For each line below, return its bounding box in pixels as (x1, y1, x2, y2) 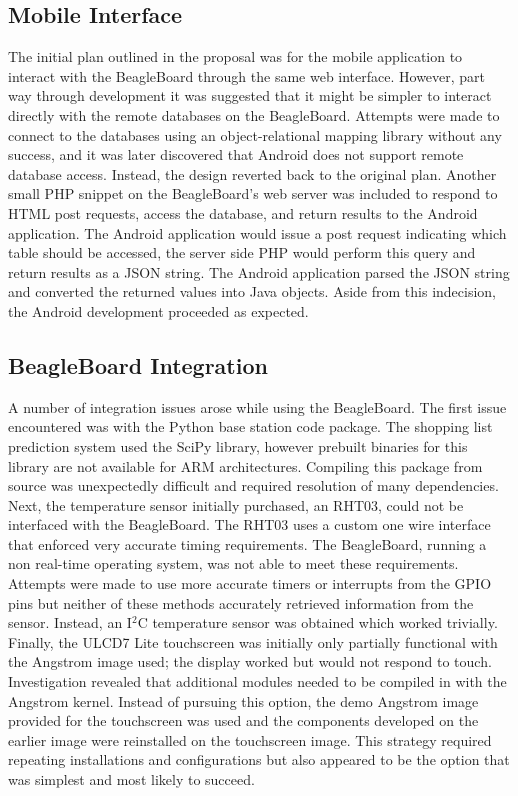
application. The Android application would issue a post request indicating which (8, 222, 507, 243)
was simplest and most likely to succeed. (8, 769, 255, 789)
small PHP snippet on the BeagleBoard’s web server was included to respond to (8, 183, 498, 204)
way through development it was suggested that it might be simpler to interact (8, 85, 492, 106)
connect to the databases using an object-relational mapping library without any (8, 124, 502, 145)
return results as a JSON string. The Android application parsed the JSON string (8, 261, 510, 282)
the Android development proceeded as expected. (8, 300, 309, 321)
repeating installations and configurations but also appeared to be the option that (8, 749, 510, 770)
